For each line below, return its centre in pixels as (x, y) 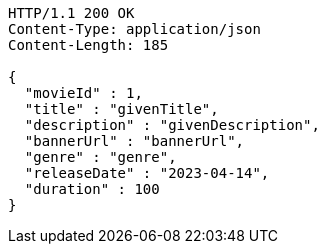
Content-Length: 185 (88, 45)
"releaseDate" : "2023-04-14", (147, 173)
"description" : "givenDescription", (172, 125)
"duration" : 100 (92, 189)
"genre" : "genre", (100, 157)
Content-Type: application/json (134, 29)
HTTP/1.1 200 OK (71, 13)
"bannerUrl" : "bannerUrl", (134, 141)
